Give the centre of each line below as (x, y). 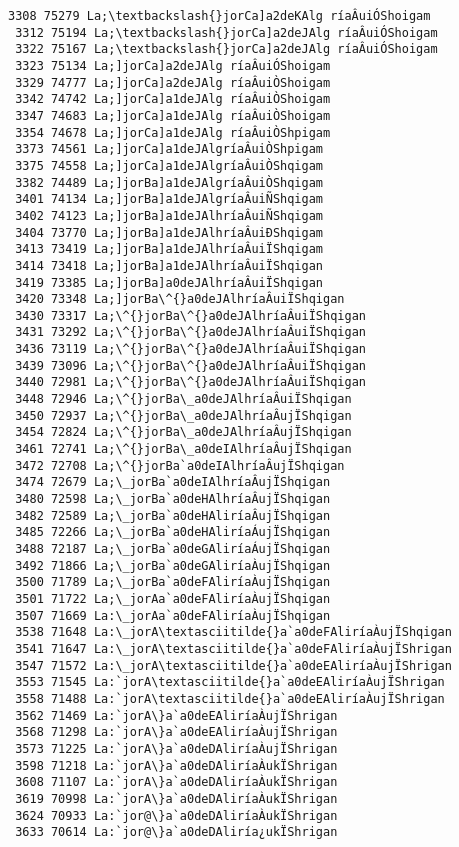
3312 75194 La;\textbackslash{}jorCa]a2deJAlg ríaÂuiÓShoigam (226, 32)
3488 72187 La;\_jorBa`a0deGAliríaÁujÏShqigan (173, 549)
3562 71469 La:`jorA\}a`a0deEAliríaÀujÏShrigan (176, 715)
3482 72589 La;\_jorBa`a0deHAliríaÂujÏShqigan (173, 515)
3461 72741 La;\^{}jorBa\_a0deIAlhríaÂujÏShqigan (183, 449)
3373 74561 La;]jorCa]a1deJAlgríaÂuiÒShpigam (169, 149)
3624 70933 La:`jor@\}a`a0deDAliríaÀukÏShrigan (176, 815)
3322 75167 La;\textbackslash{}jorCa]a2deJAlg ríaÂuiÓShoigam (226, 49)
